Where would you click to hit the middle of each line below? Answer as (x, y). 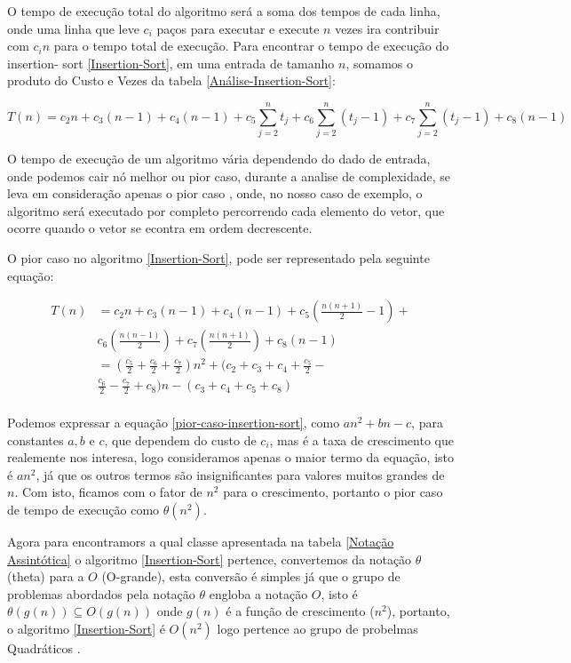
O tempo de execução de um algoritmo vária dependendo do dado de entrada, (219, 159)
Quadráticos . (44, 647)
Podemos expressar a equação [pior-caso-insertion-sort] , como (174, 423)
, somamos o (379, 63)
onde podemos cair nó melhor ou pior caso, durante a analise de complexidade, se (229, 176)
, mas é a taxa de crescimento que (361, 439)
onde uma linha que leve (73, 28)
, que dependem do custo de (180, 439)
